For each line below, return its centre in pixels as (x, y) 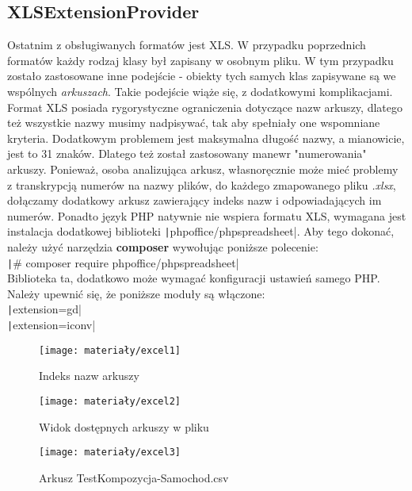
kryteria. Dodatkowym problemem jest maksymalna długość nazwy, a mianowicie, (206, 138)
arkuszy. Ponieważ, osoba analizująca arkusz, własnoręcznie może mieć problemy (203, 169)
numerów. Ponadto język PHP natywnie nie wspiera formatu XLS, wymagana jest (207, 215)
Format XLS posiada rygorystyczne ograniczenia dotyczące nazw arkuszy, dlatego (205, 107)
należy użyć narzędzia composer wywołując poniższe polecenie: (163, 246)
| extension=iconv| (51, 325)
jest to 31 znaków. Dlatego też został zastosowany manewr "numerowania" (187, 153)
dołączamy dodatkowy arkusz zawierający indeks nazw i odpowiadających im (195, 200)
